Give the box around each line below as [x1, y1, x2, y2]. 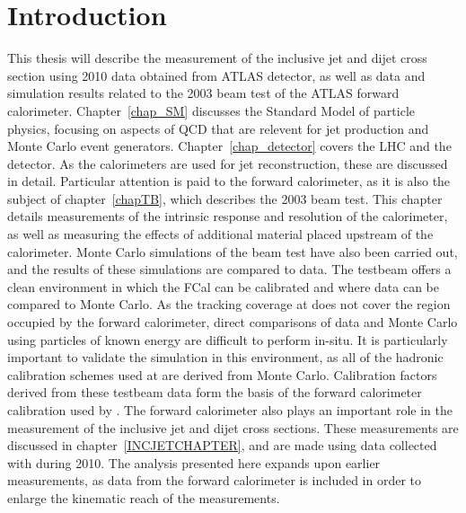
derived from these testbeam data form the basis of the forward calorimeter [7, 383, 422, 402]
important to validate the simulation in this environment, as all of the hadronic [7, 348, 444, 367]
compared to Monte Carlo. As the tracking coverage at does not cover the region [7, 295, 451, 314]
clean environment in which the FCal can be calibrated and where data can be [7, 277, 439, 296]
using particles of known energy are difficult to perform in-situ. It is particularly [7, 330, 448, 349]
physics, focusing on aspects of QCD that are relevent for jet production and [7, 119, 429, 137]
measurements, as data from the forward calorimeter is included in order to [7, 471, 422, 490]
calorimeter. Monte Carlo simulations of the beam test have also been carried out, [7, 242, 458, 261]
